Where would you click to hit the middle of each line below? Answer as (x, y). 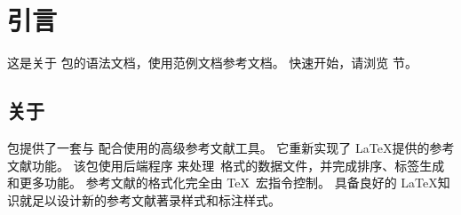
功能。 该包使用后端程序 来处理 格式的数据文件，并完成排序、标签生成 (238, 165)
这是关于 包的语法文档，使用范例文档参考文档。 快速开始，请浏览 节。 (212, 63)
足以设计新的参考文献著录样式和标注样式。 (156, 199)
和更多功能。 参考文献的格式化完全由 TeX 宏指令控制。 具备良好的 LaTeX (223, 183)
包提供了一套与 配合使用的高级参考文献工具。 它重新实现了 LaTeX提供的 (219, 147)
